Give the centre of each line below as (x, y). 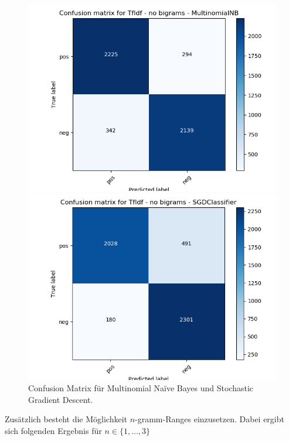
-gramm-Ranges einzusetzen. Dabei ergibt (210, 419)
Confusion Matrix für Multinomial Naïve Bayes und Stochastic (141, 388)
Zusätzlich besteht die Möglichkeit (66, 419)
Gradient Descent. (61, 399)
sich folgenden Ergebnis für (53, 430)
